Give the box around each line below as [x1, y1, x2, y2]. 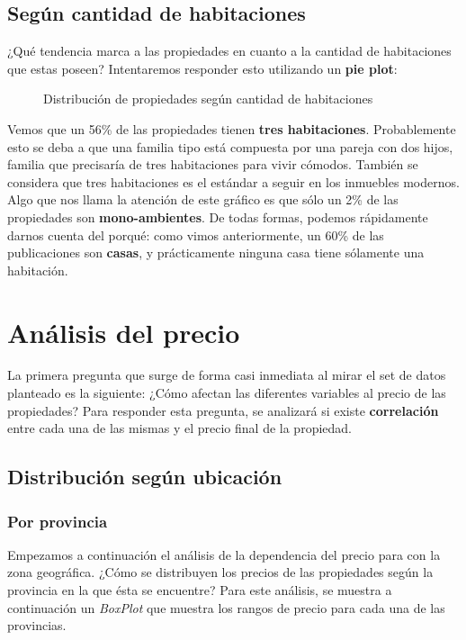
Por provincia [7, 509, 108, 532]
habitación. [7, 260, 68, 279]
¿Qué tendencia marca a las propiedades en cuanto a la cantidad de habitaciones [7, 41, 452, 60]
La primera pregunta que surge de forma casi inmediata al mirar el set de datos [7, 365, 446, 384]
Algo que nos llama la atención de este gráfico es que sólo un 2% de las [7, 190, 399, 209]
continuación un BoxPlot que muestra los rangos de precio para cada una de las [7, 598, 445, 617]
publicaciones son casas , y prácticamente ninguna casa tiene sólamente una [7, 243, 425, 262]
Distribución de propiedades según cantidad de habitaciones [43, 89, 373, 108]
